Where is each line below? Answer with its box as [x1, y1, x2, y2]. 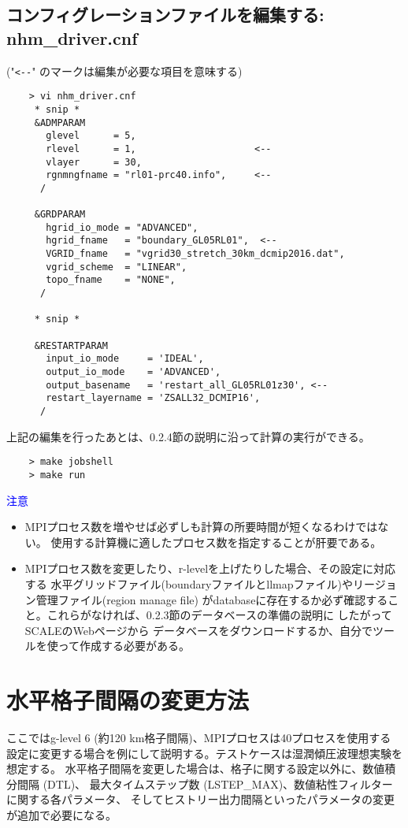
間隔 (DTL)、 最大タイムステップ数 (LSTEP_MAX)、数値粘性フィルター [17, 775, 393, 792]
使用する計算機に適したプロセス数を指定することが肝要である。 [50, 533, 382, 550]
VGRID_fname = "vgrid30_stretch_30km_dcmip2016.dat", [46, 248, 345, 260]
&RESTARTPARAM [34, 340, 108, 351]
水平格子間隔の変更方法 [6, 684, 250, 716]
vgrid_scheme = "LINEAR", [46, 261, 187, 273]
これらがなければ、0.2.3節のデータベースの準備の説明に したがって [46, 607, 392, 623]
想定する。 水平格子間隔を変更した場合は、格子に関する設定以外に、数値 [6, 760, 385, 777]
